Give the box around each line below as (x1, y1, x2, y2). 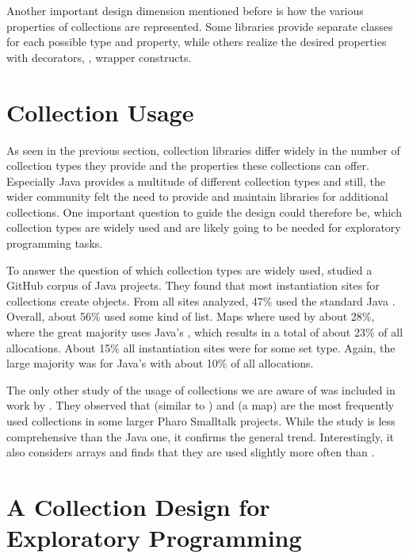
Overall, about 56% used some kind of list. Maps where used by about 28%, (6, 308, 375, 325)
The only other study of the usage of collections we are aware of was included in (6, 381, 396, 398)
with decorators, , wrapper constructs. (6, 48, 192, 65)
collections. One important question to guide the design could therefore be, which (6, 203, 402, 220)
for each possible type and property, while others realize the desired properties (6, 33, 387, 50)
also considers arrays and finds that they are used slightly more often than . (6, 444, 375, 460)
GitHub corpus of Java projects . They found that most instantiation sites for (6, 277, 380, 294)
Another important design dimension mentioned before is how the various (6, 2, 364, 18)
